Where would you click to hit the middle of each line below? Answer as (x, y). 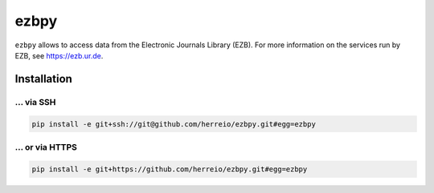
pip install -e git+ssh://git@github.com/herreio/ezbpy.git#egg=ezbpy (174, 124)
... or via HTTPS (46, 147)
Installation (43, 79)
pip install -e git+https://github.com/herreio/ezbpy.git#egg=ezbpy (170, 169)
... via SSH (35, 102)
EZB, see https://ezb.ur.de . (59, 55)
